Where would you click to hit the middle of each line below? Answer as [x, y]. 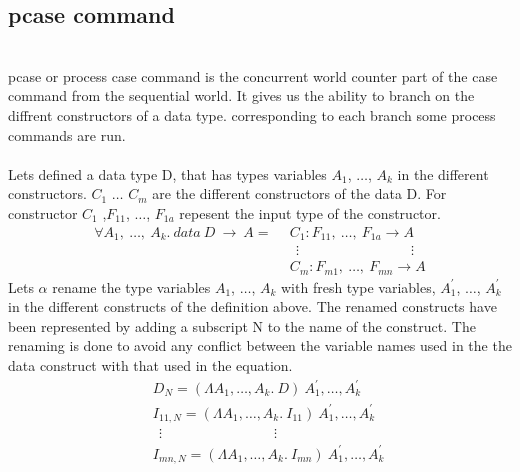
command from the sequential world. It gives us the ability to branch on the [241, 95]
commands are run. [67, 134]
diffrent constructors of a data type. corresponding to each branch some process [252, 114]
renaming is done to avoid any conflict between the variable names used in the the [260, 345]
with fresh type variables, [358, 286]
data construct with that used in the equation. [150, 364]
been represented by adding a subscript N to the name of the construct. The [242, 325]
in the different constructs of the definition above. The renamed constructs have [252, 306]
